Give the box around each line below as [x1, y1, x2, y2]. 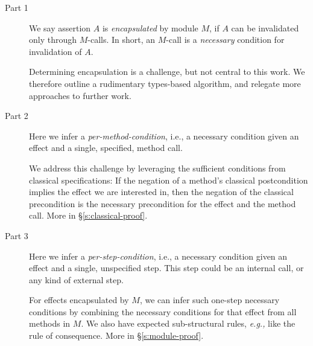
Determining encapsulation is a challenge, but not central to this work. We [29, 65, 305, 78]
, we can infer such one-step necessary [139, 293, 280, 306]
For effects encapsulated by [29, 293, 129, 306]
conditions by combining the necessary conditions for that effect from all [29, 305, 297, 318]
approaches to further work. [29, 89, 131, 101]
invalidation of [29, 45, 82, 57]
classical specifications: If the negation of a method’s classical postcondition [29, 173, 308, 186]
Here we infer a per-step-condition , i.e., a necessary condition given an [29, 249, 288, 262]
